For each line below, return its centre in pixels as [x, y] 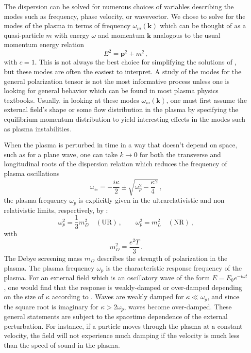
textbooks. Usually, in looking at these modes [72, 100]
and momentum [121, 35]
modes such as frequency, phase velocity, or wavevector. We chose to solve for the [125, 16]
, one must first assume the [207, 100]
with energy [72, 35]
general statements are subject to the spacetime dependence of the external [116, 316]
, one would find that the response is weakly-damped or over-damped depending [123, 287]
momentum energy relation [44, 44]
